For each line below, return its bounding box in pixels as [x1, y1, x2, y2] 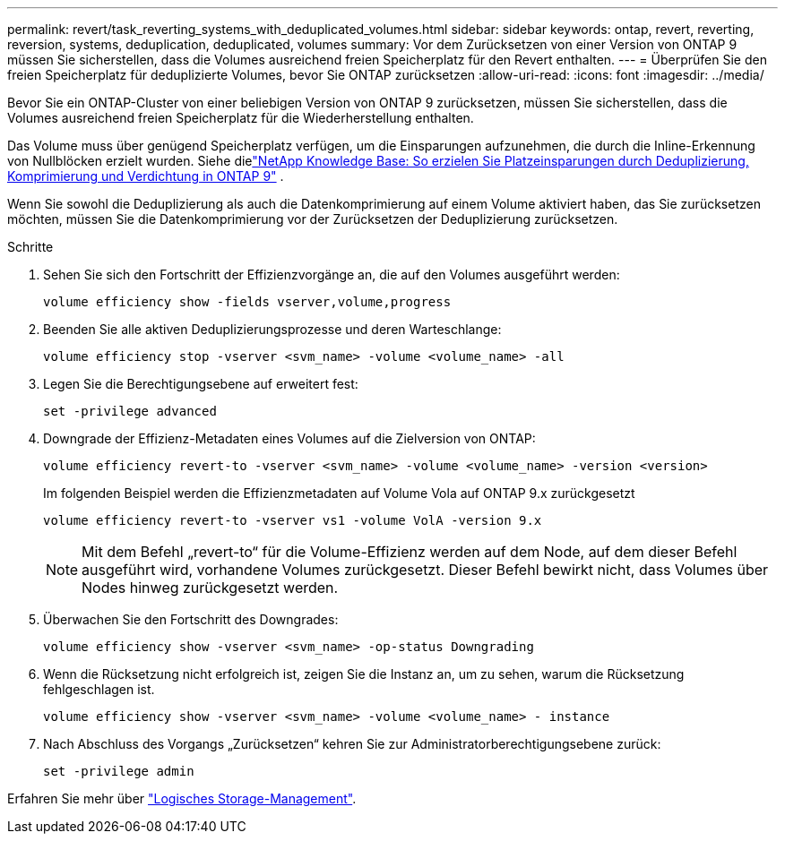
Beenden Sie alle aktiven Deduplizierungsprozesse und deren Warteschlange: [43, 322, 502, 337]
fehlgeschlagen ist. [43, 682, 155, 697]
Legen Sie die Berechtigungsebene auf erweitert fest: [43, 376, 358, 391]
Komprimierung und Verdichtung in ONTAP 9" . [7, 168, 284, 184]
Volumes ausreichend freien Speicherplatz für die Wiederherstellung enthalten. [7, 110, 474, 125]
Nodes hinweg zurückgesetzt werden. [82, 579, 339, 596]
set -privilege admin [43, 764, 194, 778]
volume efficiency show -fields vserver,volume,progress [43, 295, 452, 309]
